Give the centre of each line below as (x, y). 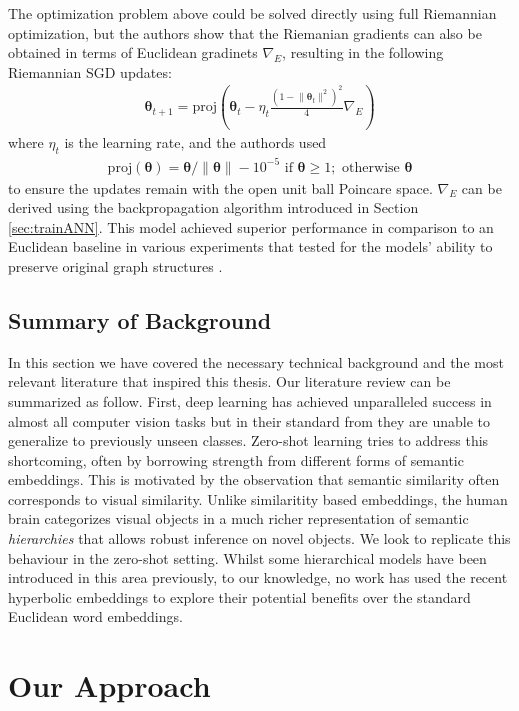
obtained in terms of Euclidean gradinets (133, 52)
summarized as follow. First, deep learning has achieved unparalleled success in (250, 400)
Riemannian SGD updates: (90, 71)
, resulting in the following (363, 52)
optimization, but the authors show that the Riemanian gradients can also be (245, 32)
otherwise (371, 167)
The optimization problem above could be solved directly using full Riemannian (252, 13)
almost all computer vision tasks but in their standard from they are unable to (249, 420)
